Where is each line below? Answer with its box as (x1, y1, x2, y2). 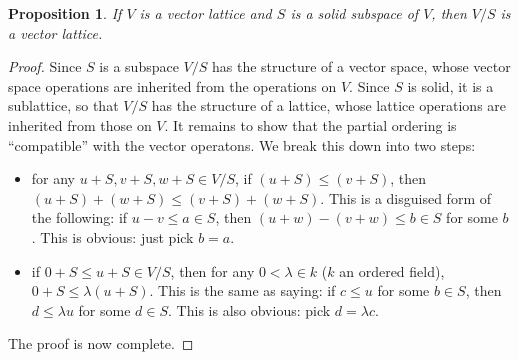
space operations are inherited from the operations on (8, 75, 337, 96)
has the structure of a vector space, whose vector (212, 56, 511, 77)
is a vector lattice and (139, 3, 272, 23)
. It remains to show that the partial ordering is (164, 114, 457, 135)
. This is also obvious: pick (168, 299, 331, 320)
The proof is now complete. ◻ (8, 333, 194, 354)
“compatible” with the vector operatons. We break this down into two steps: (8, 134, 476, 155)
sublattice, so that (8, 95, 119, 116)
